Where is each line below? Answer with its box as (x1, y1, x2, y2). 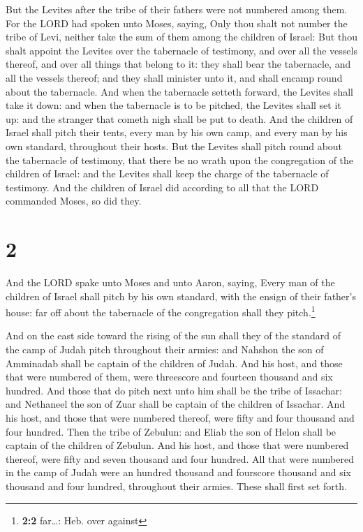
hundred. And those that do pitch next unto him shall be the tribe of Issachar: (6, 383, 342, 397)
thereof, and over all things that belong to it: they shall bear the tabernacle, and (6, 57, 351, 71)
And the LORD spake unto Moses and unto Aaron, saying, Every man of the (6, 275, 335, 290)
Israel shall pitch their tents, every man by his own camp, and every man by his (6, 125, 348, 140)
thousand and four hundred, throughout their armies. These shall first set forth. (6, 479, 347, 493)
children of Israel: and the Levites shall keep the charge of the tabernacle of (6, 166, 329, 181)
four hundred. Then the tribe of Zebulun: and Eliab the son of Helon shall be (6, 424, 336, 438)
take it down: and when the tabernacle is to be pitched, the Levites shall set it (6, 98, 341, 112)
